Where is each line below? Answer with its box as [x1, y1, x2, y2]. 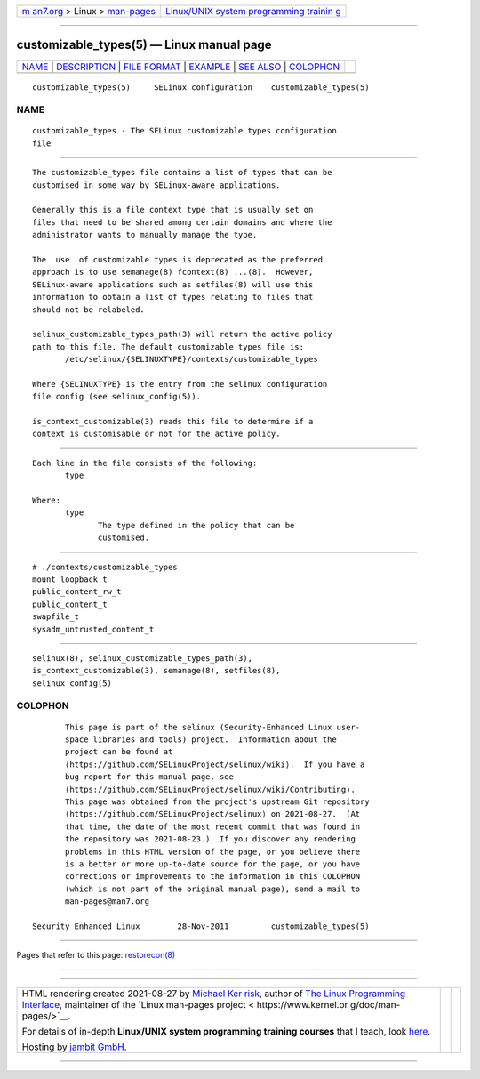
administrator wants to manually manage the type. [32, 229, 258, 240]
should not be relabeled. [32, 304, 146, 315]
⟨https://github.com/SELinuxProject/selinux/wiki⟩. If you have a [65, 759, 365, 769]
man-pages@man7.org [65, 897, 150, 906]
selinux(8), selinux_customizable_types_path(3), [32, 653, 253, 663]
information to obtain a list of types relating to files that [32, 292, 314, 302]
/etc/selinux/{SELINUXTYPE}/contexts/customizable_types [65, 354, 319, 365]
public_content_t [32, 599, 108, 609]
